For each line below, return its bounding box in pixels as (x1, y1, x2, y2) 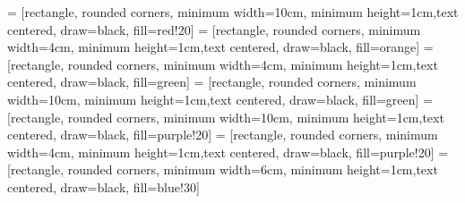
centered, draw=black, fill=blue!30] (7, 177, 200, 196)
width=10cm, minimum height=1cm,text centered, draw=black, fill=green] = (7, 89, 433, 108)
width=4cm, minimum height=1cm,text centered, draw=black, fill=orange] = (7, 38, 434, 56)
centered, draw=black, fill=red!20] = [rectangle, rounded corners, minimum (7, 20, 421, 38)
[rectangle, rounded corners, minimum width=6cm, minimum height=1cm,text (7, 160, 438, 179)
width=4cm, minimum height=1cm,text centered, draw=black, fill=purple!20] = (7, 142, 449, 161)
